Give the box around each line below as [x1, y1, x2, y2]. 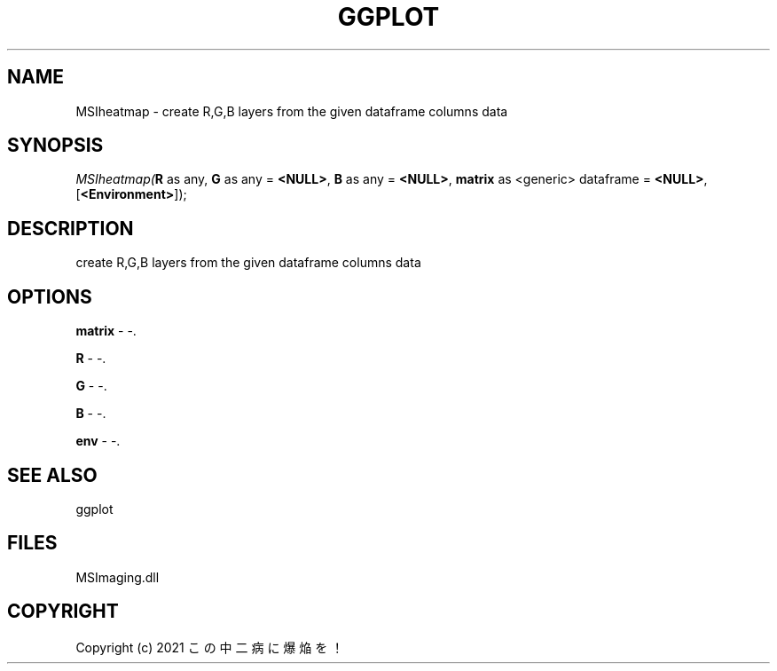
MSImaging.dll [75, 569, 160, 585]
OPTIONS [7, 285, 92, 308]
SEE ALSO [7, 463, 98, 486]
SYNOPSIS [7, 134, 104, 157]
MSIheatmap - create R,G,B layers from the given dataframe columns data [75, 103, 508, 119]
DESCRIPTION [7, 217, 134, 240]
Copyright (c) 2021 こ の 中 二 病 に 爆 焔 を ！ [75, 639, 344, 655]
